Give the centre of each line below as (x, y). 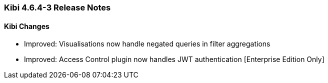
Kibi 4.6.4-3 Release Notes (57, 7)
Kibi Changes (27, 26)
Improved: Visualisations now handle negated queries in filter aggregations (147, 44)
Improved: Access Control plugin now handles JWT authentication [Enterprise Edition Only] (174, 59)
